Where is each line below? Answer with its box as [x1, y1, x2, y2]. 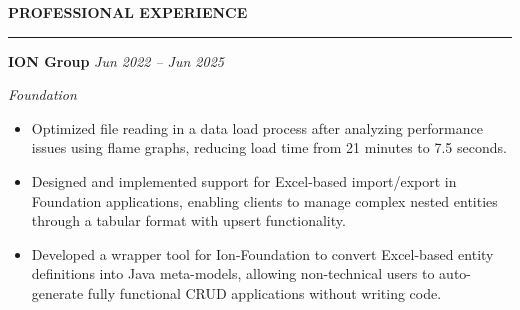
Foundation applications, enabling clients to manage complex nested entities [31, 190, 498, 211]
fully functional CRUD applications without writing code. [87, 282, 442, 303]
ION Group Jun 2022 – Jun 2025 [8, 50, 224, 71]
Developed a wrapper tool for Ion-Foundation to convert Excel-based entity [31, 243, 494, 264]
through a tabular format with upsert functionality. [31, 210, 346, 231]
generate [31, 282, 84, 303]
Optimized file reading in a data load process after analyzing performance [31, 117, 483, 138]
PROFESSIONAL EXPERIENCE [8, 2, 248, 22]
